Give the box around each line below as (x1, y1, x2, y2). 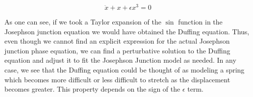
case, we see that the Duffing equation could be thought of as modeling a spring (4, 65, 245, 75)
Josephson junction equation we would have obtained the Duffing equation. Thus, (4, 26, 250, 36)
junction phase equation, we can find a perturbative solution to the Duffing (4, 45, 230, 55)
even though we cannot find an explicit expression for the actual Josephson (4, 36, 230, 46)
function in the (178, 17, 223, 27)
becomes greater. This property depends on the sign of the (4, 84, 180, 94)
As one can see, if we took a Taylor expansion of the (4, 17, 161, 27)
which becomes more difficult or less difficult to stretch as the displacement (4, 74, 230, 84)
